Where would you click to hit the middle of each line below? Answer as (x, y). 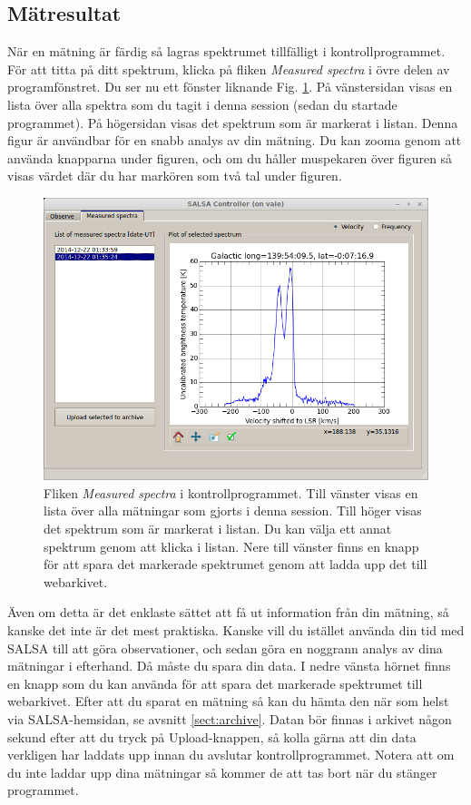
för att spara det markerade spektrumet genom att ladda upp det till (235, 564)
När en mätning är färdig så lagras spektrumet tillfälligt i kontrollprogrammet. (226, 51)
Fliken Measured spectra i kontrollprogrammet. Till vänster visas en (231, 492)
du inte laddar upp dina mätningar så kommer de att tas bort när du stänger (222, 772)
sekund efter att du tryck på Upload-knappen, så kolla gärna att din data (212, 736)
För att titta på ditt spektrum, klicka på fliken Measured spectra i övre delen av (229, 69)
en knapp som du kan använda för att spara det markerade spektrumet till (215, 683)
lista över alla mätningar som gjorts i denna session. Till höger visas (233, 510)
